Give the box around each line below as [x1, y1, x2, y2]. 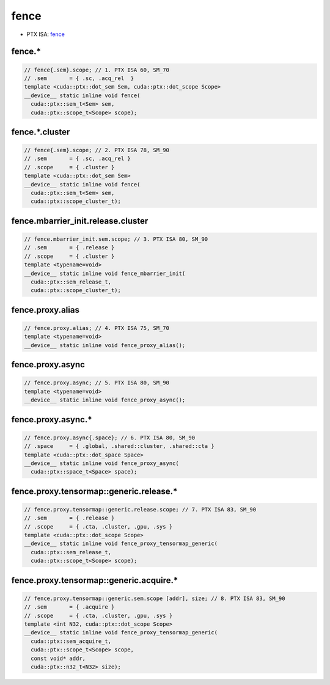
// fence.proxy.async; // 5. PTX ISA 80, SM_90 [24, 379, 169, 386]
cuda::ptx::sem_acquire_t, [31, 637, 112, 645]
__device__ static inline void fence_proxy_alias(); [24, 342, 186, 348]
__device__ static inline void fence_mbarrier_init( [24, 269, 186, 277]
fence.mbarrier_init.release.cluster [11, 216, 148, 226]
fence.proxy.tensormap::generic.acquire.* [11, 575, 178, 585]
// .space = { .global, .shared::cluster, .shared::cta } [24, 443, 215, 450]
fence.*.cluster [11, 126, 70, 137]
